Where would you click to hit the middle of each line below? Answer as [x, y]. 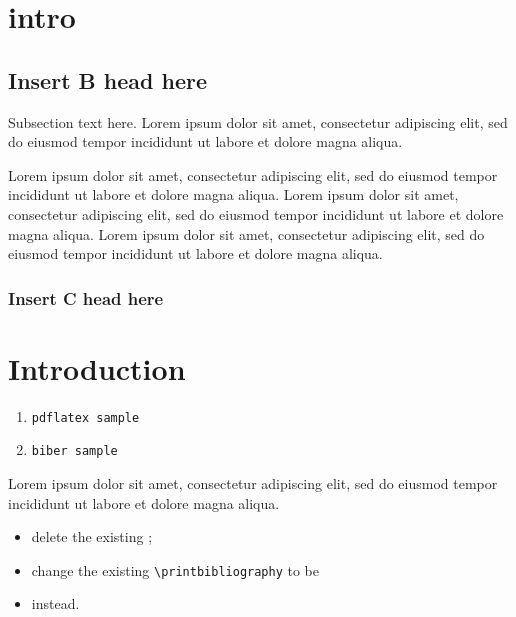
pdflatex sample [85, 417]
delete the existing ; [92, 536]
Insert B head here [107, 79]
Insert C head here [86, 297]
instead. [55, 603]
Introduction [97, 367]
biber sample [74, 451]
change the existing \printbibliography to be [175, 569]
